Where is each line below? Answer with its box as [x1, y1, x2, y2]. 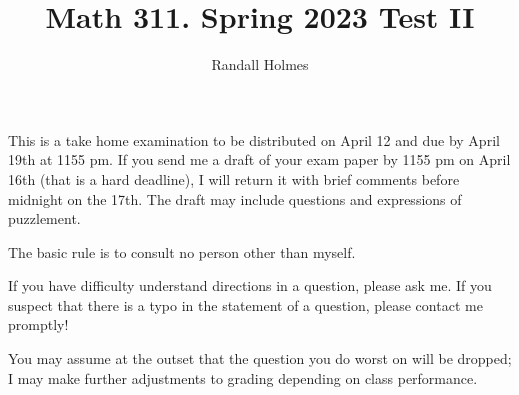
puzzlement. [8, 208, 81, 229]
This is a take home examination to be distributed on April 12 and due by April [8, 129, 500, 150]
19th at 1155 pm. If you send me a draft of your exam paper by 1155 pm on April [8, 149, 511, 170]
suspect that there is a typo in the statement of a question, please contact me [8, 294, 483, 315]
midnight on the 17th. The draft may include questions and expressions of [8, 188, 462, 209]
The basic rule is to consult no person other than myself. [8, 241, 356, 262]
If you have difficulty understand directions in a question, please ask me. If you [8, 275, 492, 296]
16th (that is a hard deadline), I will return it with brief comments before [8, 168, 460, 189]
